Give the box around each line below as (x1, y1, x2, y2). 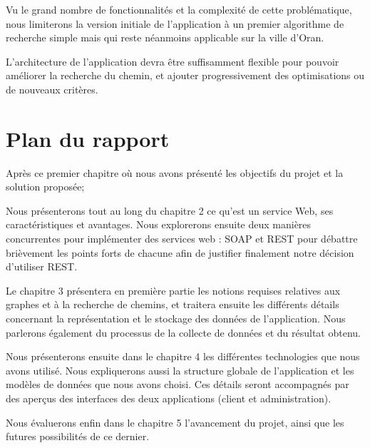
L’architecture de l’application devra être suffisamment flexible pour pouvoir (6, 54, 339, 68)
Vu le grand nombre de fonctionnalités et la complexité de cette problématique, (6, 2, 352, 16)
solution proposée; (6, 179, 85, 194)
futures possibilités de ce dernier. (6, 429, 150, 444)
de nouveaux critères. (6, 81, 98, 96)
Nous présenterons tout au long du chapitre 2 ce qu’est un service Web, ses (6, 203, 334, 218)
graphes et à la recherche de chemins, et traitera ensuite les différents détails (6, 297, 339, 312)
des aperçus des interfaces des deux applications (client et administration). (6, 391, 332, 405)
